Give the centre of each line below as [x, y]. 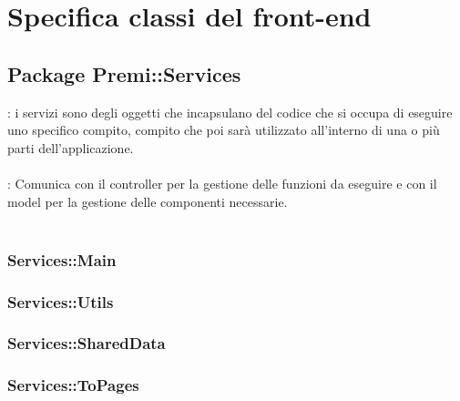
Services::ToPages [73, 385]
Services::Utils [61, 301]
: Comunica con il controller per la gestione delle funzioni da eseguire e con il [222, 183]
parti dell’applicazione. [71, 147]
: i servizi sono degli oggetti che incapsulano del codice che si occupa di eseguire [230, 112]
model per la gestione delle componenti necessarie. [148, 201]
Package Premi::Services [124, 73]
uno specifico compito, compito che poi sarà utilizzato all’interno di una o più [224, 130]
